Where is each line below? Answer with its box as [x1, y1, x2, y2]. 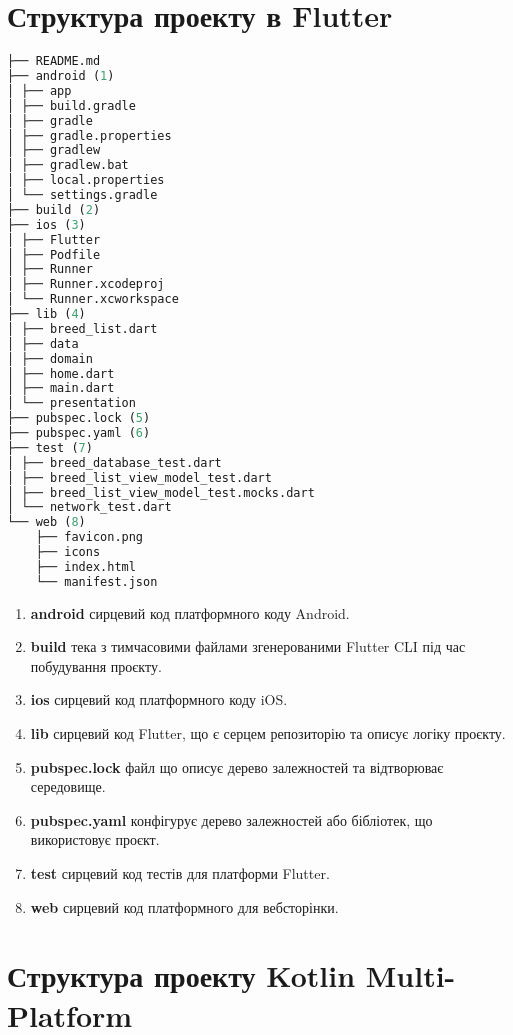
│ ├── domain [7, 351, 93, 366]
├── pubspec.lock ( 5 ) [7, 411, 151, 426]
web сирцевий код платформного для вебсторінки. [30, 896, 339, 917]
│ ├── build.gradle [7, 98, 136, 113]
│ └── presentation [7, 396, 136, 411]
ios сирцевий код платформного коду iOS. [30, 689, 288, 710]
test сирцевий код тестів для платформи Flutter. [30, 862, 330, 883]
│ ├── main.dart [7, 381, 115, 396]
